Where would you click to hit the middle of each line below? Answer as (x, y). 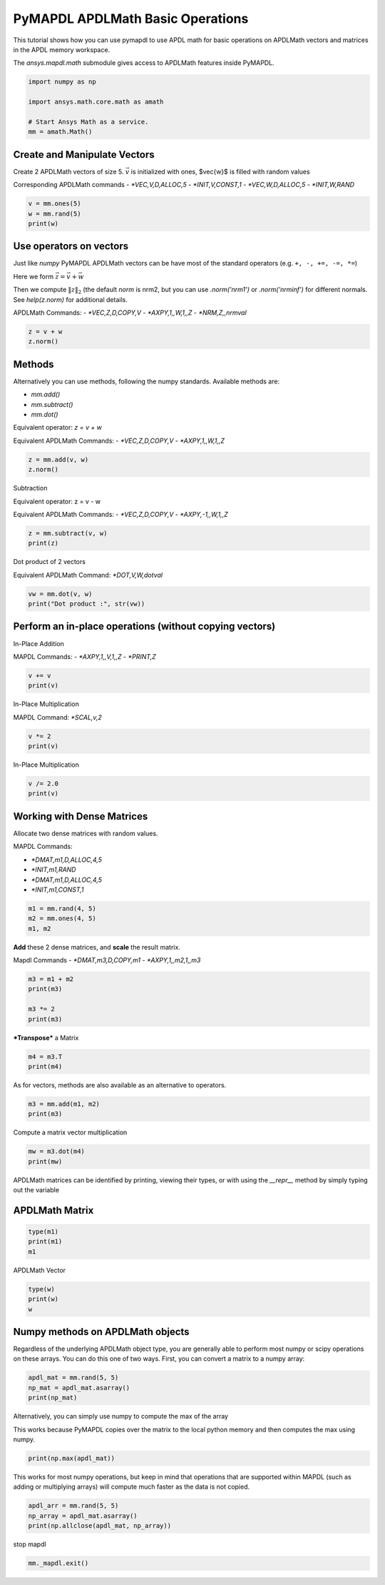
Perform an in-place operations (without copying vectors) (144, 627)
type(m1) (43, 1232)
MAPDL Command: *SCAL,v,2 (58, 717)
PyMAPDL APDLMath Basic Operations (131, 19)
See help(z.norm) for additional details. (70, 299)
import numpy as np (62, 82)
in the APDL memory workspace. (62, 49)
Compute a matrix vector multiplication (70, 1132)
